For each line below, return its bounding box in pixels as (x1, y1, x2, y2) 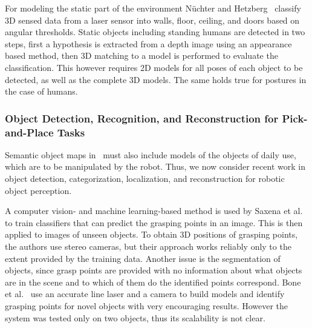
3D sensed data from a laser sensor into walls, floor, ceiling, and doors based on (5, 13, 300, 26)
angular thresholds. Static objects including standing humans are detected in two (5, 25, 305, 38)
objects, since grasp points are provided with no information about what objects (5, 264, 302, 276)
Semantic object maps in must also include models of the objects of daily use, (5, 148, 296, 161)
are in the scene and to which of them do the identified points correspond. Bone (5, 275, 301, 288)
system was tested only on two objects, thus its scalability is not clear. (5, 311, 265, 324)
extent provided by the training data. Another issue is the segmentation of (5, 252, 281, 264)
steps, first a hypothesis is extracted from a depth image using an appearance (5, 37, 292, 50)
